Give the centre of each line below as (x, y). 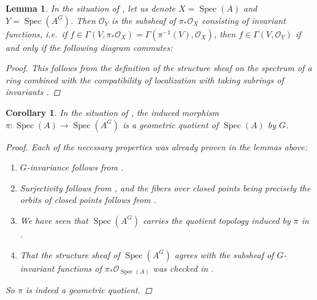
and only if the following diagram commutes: (89, 47)
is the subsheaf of (144, 20)
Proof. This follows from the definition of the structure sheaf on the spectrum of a (159, 68)
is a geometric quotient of (170, 124)
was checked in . (183, 268)
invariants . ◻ (33, 92)
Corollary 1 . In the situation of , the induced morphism (112, 112)
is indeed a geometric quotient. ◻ (89, 290)
